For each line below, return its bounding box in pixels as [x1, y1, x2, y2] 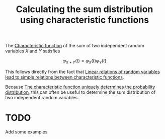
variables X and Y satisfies [5, 48, 60, 54]
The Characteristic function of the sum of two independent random [5, 43, 144, 49]
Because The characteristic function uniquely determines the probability [5, 84, 155, 90]
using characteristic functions [20, 14, 149, 26]
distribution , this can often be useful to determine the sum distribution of [5, 89, 156, 95]
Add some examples [5, 128, 48, 134]
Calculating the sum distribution [16, 4, 153, 15]
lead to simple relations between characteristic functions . [5, 74, 124, 80]
